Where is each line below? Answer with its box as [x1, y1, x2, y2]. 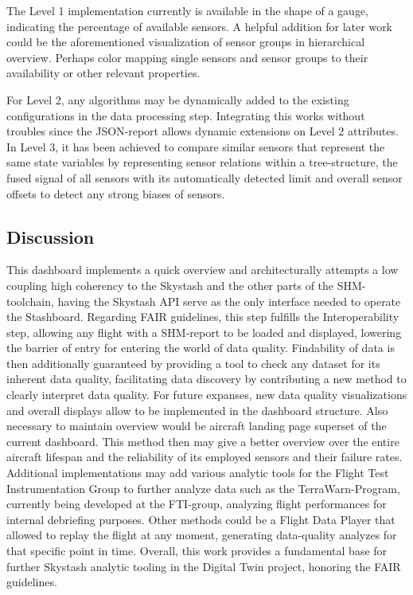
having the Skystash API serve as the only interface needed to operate [57, 292, 401, 309]
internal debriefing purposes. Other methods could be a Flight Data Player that [6, 511, 395, 527]
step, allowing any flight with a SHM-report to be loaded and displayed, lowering [6, 323, 402, 340]
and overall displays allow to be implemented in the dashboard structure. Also [6, 401, 388, 418]
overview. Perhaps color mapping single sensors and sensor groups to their [6, 49, 368, 65]
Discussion [6, 224, 95, 249]
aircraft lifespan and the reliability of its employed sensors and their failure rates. [6, 448, 403, 465]
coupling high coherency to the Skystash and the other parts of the [6, 276, 334, 293]
